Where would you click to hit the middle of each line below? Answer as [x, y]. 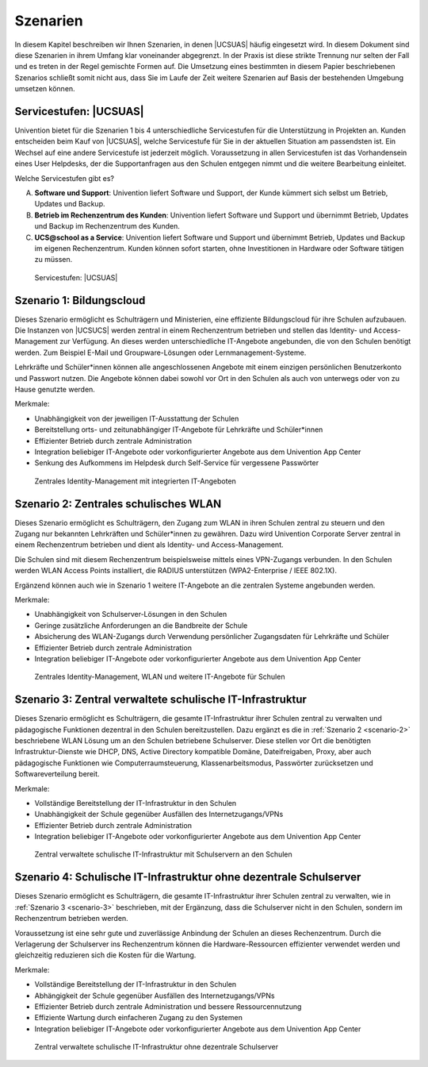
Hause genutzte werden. [55, 389]
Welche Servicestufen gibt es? [65, 178]
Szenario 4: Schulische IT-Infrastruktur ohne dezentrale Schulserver [188, 877]
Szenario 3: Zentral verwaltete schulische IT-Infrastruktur [160, 700]
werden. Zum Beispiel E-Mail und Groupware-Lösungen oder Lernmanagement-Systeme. [160, 352]
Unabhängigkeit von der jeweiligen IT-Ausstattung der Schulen [137, 418]
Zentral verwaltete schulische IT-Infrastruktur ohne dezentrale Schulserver [157, 1047]
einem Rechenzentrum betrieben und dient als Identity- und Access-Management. [149, 545]
